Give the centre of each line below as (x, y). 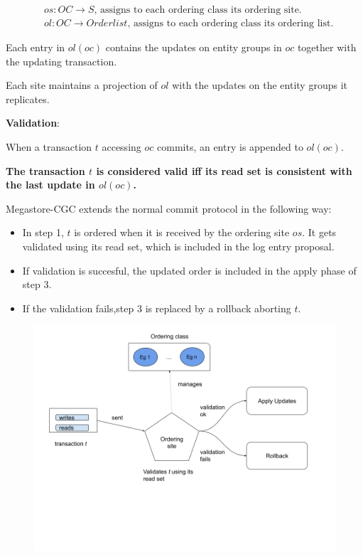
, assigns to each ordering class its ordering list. (231, 24)
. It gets (319, 232)
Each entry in (36, 47)
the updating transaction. (61, 61)
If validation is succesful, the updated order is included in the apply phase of (189, 270)
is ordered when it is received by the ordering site (182, 232)
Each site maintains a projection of (82, 85)
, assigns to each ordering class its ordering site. (198, 10)
